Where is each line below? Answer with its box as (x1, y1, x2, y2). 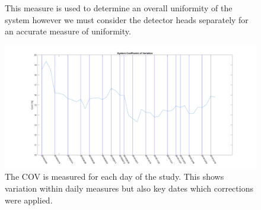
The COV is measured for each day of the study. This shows (5, 170, 224, 183)
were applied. (5, 193, 53, 206)
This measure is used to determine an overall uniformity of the (5, 2, 233, 14)
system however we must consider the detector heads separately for (5, 13, 249, 26)
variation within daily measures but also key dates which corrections (5, 182, 253, 194)
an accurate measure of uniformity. (5, 25, 131, 37)
